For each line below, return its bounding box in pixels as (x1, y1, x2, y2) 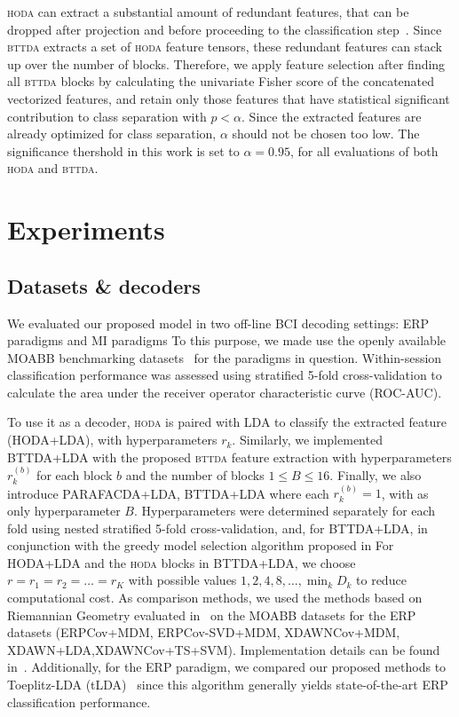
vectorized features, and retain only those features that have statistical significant (7, 89, 450, 107)
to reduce (356, 571, 407, 589)
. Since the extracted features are (241, 106, 422, 125)
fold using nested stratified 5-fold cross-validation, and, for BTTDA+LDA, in (7, 518, 428, 537)
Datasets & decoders (7, 272, 201, 299)
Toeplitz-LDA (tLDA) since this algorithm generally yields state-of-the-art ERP (7, 675, 448, 694)
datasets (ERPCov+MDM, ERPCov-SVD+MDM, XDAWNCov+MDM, (7, 623, 400, 642)
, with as (381, 484, 429, 502)
